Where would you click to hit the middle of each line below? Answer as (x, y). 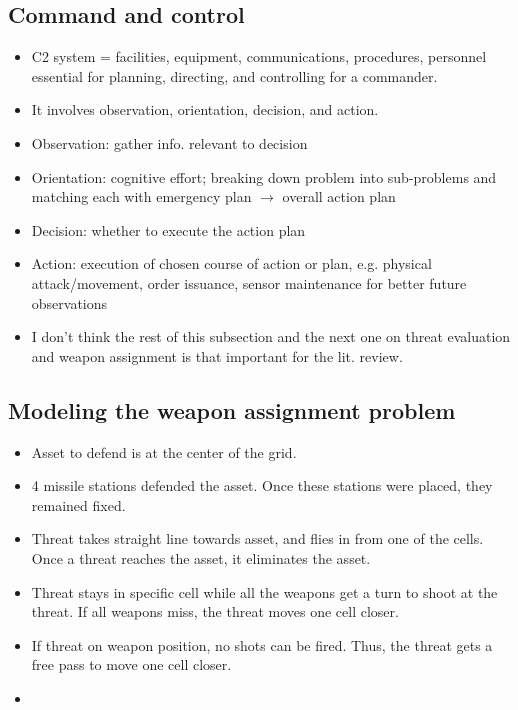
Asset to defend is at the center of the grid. (164, 451)
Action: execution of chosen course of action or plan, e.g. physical (231, 263)
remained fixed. (78, 504)
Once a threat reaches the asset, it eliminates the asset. (201, 557)
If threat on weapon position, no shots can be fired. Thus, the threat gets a (262, 644)
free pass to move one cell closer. (131, 664)
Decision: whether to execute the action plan (168, 229)
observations (69, 302)
